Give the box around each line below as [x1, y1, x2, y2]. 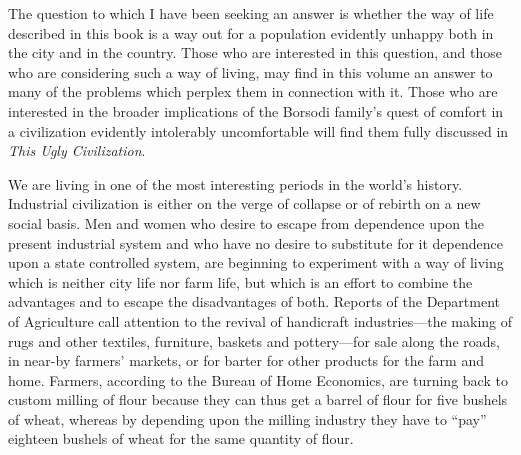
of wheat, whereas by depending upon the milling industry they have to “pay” [8, 408, 487, 429]
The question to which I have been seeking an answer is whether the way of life [8, 3, 494, 23]
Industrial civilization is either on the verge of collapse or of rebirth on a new [8, 193, 481, 214]
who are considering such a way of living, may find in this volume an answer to [8, 61, 493, 82]
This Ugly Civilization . [8, 140, 146, 161]
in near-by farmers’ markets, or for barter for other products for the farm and [8, 350, 484, 371]
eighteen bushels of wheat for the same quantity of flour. [8, 428, 354, 449]
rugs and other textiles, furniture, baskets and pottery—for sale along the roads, [8, 330, 500, 351]
